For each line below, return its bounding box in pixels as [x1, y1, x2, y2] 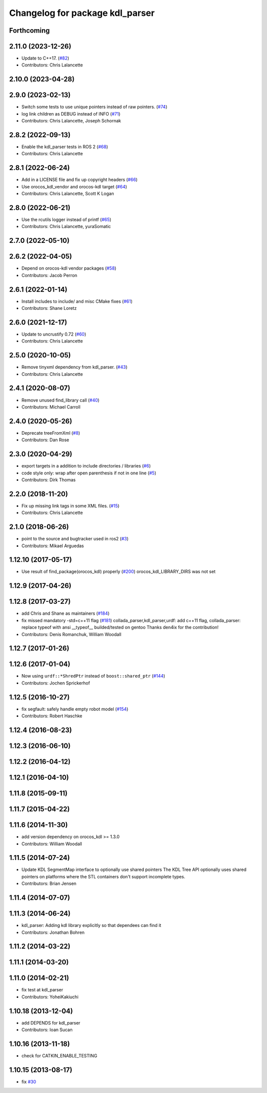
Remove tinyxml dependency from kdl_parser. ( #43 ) [21, 364, 128, 370]
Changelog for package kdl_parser [9, 7, 155, 18]
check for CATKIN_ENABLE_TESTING [21, 1053, 97, 1059]
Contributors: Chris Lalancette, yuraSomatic [21, 224, 111, 230]
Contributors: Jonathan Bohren [21, 929, 85, 935]
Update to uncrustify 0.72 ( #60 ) [21, 331, 87, 337]
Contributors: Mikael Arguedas [21, 543, 84, 549]
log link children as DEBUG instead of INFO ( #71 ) [21, 111, 121, 116]
